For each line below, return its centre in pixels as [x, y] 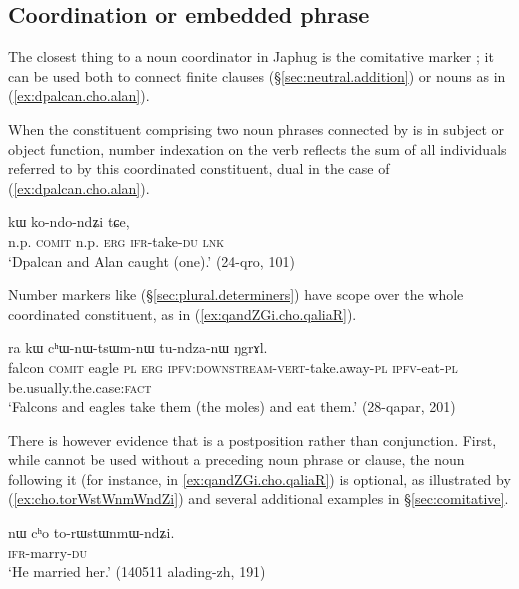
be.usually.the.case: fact [80, 386]
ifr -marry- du [47, 551]
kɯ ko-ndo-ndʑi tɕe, [69, 221]
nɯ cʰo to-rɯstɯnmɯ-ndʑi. [91, 532]
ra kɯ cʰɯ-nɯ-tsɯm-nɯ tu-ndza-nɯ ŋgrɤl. [138, 347]
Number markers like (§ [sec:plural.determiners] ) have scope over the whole [236, 294]
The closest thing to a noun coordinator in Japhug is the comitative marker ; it [251, 56]
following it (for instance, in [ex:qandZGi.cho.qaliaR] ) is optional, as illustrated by [259, 478]
